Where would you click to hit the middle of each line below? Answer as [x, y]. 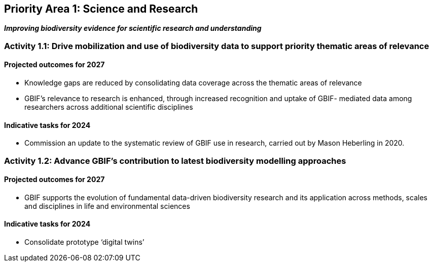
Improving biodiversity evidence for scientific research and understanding [133, 28]
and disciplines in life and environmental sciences [107, 206]
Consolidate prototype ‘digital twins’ [84, 242]
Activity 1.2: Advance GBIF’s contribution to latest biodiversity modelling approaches [175, 161]
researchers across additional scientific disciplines [109, 107]
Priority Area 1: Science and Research [101, 9]
